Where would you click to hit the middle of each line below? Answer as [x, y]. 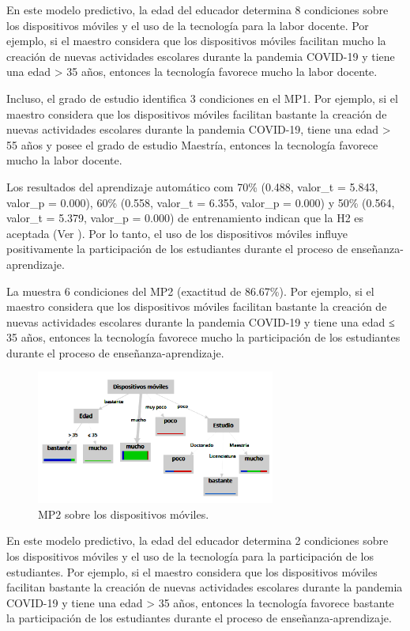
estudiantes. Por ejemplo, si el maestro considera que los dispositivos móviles [192, 571]
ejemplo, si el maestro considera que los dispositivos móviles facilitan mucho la [196, 41]
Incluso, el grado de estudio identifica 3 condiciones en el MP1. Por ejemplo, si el [202, 98]
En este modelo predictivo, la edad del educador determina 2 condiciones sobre [197, 540]
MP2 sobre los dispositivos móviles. [124, 514]
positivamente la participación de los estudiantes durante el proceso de [177, 249]
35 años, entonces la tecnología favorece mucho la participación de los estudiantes [203, 337]
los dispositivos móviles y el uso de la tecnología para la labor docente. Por [188, 25]
